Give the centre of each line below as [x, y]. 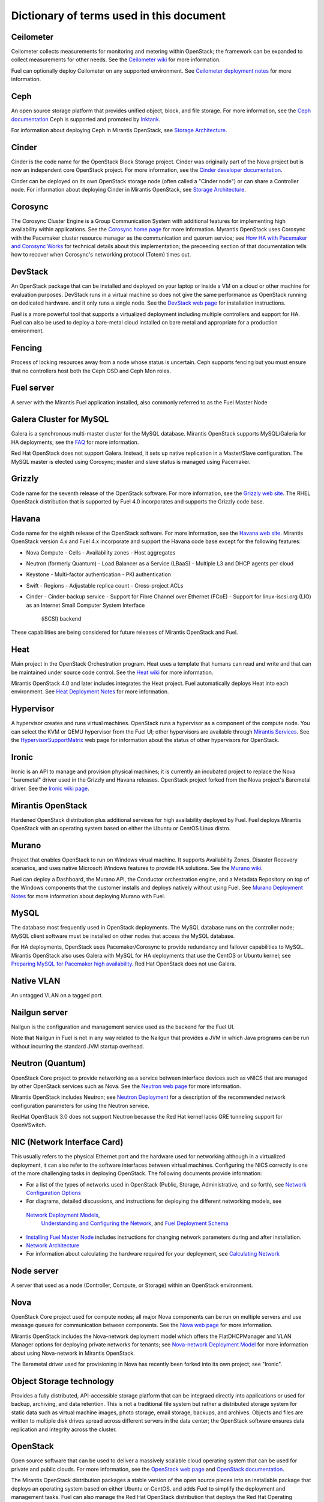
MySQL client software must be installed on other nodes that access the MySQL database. [123, 936]
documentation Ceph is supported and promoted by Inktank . [86, 119]
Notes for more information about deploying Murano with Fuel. [88, 896]
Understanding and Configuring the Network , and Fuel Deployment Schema [135, 1223]
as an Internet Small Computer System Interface [85, 605]
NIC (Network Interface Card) [67, 1142]
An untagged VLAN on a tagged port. [57, 995]
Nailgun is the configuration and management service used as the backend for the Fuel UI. [123, 1027]
